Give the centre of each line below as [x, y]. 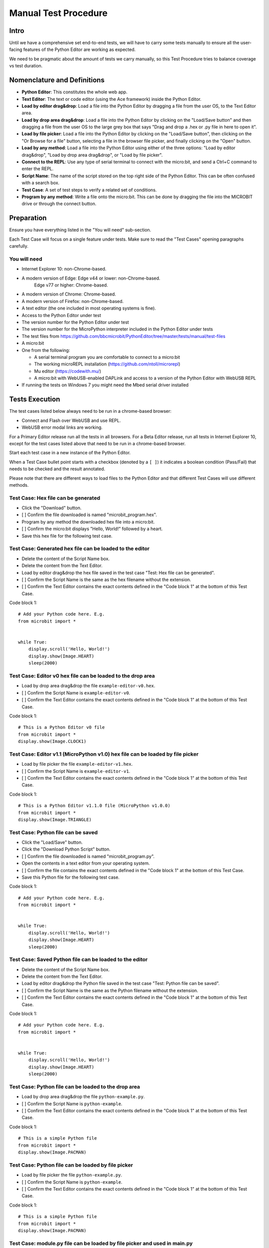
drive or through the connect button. [59, 204]
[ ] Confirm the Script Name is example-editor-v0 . [76, 693]
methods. [19, 485]
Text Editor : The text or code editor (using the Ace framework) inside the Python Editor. [112, 99]
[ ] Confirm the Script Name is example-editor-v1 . [76, 771]
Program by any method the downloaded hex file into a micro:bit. [88, 522]
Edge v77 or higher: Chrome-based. [71, 285]
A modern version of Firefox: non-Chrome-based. [73, 301]
